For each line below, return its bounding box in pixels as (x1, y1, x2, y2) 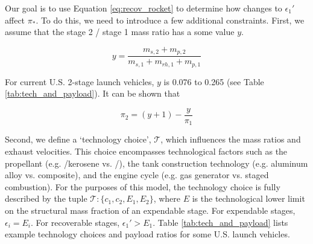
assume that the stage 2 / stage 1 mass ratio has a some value (5, 25, 235, 38)
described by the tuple (5, 192, 87, 205)
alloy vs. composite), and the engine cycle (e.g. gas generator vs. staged (5, 169, 269, 181)
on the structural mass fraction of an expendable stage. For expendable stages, (5, 204, 296, 216)
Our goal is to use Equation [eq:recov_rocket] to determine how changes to (5, 2, 282, 14)
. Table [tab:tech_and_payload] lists (153, 216, 288, 228)
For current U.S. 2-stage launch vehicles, (5, 75, 154, 88)
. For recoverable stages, (31, 216, 120, 228)
